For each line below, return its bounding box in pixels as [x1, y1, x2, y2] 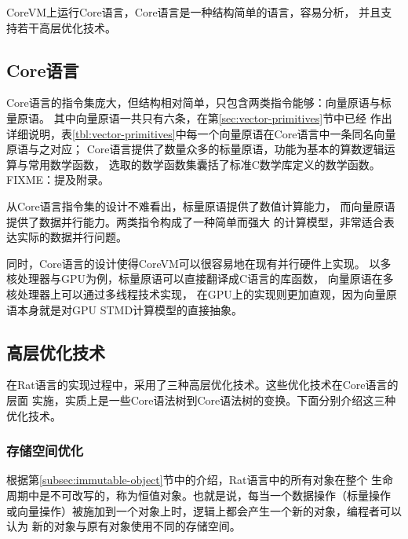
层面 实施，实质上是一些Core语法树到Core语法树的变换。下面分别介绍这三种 [6, 391, 396, 408]
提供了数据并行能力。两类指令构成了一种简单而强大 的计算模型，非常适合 [6, 213, 384, 229]
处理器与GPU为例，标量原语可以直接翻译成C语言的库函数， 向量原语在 [16, 270, 383, 287]
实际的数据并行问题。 [16, 229, 127, 245]
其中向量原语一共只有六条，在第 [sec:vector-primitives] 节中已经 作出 [53, 109, 392, 126]
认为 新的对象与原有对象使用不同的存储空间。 [6, 518, 241, 534]
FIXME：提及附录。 [6, 171, 110, 188]
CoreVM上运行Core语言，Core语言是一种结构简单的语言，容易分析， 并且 [6, 4, 381, 20]
